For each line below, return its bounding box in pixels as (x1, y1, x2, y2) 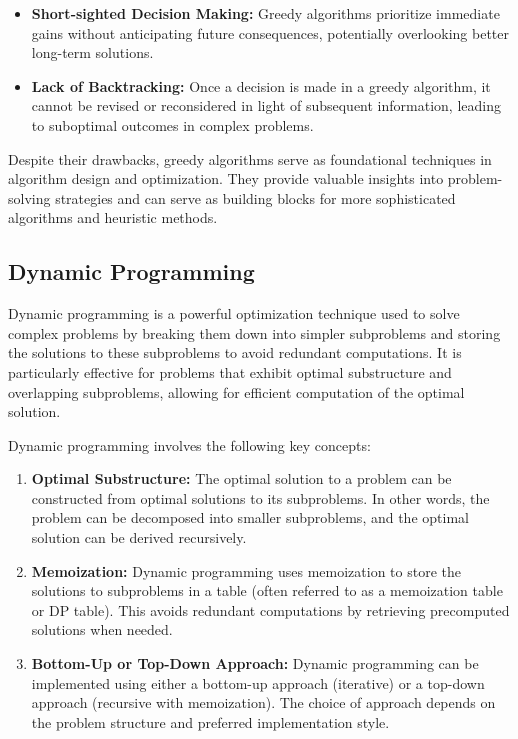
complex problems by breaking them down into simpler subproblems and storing (8, 322, 501, 343)
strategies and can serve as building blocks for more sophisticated (55, 187, 456, 208)
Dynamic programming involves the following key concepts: (8, 434, 371, 455)
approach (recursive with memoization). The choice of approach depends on (31, 692, 496, 713)
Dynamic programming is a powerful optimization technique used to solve (8, 303, 460, 324)
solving (8, 187, 51, 208)
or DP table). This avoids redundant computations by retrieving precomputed (31, 599, 510, 620)
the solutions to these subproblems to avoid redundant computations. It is (8, 342, 462, 363)
